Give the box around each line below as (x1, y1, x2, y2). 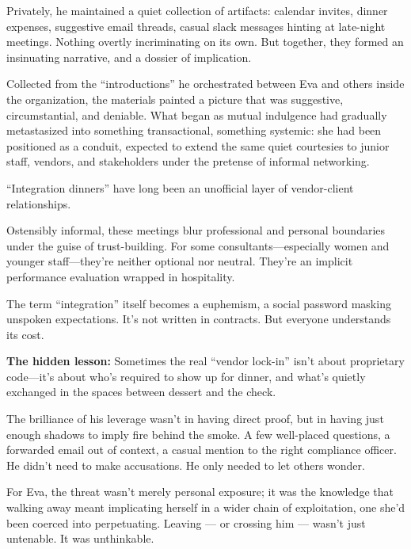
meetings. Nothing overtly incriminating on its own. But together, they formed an (6, 33, 404, 50)
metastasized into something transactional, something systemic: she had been (6, 122, 382, 139)
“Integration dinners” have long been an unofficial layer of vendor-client (6, 179, 354, 196)
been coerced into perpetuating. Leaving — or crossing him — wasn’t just (6, 514, 366, 531)
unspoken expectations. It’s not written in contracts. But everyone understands (6, 311, 391, 327)
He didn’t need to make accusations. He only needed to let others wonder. (6, 456, 365, 473)
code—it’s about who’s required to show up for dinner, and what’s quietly (6, 368, 366, 384)
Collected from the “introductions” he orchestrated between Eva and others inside (6, 75, 405, 92)
